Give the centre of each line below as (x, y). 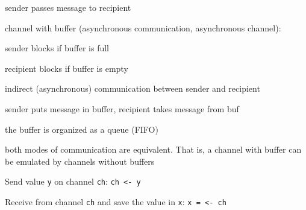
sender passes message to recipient (68, 7)
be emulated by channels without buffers (80, 161)
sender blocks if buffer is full (57, 48)
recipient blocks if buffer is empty (67, 68)
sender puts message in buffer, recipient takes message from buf (122, 108)
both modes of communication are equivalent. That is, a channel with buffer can (153, 149)
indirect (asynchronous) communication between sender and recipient (133, 88)
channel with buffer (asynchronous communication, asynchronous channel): (143, 27)
